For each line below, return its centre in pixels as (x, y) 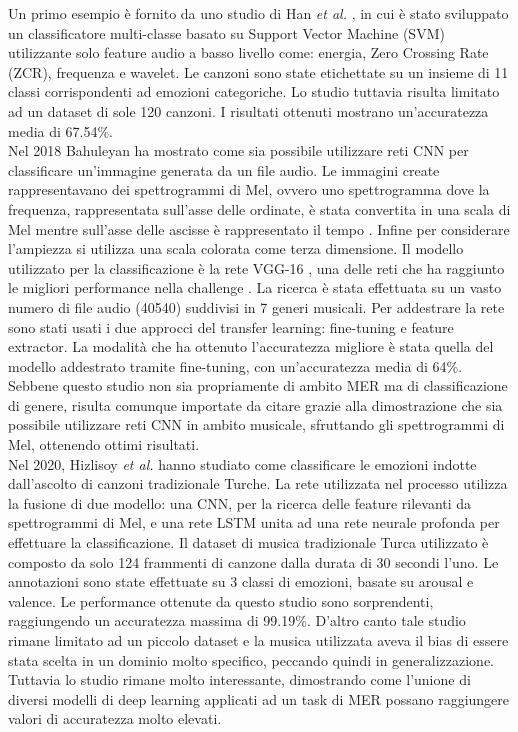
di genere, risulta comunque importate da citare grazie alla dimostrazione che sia (255, 404)
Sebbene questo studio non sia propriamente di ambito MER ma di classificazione (258, 385)
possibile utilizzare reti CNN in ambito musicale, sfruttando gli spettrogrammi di (256, 424)
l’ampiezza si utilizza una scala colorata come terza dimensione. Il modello (236, 248)
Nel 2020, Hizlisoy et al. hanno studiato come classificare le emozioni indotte (242, 463)
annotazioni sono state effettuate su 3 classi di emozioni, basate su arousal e (241, 581)
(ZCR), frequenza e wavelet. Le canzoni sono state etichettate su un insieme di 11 (258, 71)
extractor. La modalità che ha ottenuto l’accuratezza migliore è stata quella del (251, 346)
